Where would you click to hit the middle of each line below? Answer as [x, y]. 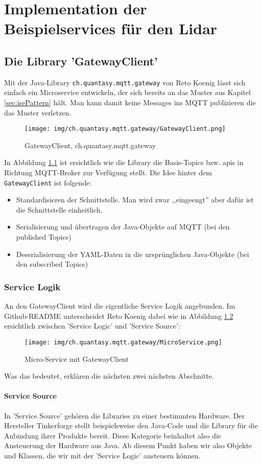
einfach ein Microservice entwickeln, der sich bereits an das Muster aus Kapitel [127, 92]
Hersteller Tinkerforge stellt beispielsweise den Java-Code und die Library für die [131, 425]
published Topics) [44, 237]
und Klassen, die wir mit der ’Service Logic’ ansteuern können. [102, 455]
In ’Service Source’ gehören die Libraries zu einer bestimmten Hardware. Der [125, 415]
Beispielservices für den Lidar [111, 28]
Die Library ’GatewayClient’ [81, 61]
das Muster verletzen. [38, 112]
